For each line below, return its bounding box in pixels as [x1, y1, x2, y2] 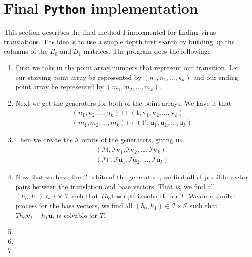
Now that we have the [15, 172, 81, 182]
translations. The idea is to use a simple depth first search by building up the [4, 36, 234, 46]
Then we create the [15, 135, 73, 145]
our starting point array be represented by [15, 72, 142, 82]
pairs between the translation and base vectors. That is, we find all [15, 181, 215, 191]
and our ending [193, 72, 238, 82]
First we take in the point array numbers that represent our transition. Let [15, 62, 239, 73]
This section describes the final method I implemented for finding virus [4, 27, 216, 37]
